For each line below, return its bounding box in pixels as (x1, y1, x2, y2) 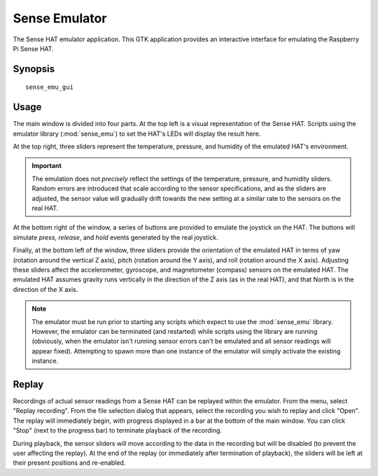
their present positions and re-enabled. (13, 458, 126, 467)
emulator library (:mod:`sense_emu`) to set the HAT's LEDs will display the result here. (13, 129, 261, 138)
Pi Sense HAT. (13, 44, 54, 52)
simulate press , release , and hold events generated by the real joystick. (13, 233, 218, 241)
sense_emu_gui (25, 83, 73, 91)
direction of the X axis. (13, 285, 78, 293)
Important (31, 162, 62, 170)
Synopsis (13, 63, 55, 75)
